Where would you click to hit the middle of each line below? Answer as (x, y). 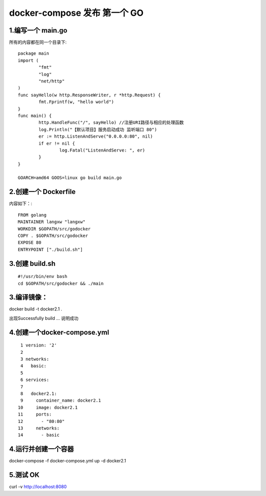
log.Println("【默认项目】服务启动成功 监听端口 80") (98, 129)
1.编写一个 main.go (38, 30)
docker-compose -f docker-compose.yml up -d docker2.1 (68, 461)
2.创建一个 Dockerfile (42, 192)
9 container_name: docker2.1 (61, 401)
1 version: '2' (39, 345)
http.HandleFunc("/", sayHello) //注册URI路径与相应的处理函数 (111, 123)
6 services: (35, 380)
